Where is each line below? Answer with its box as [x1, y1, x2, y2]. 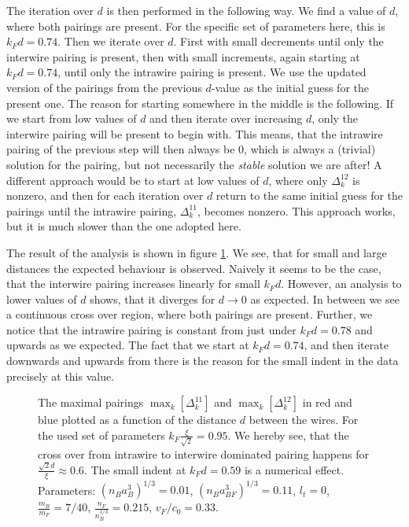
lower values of [6, 290, 77, 307]
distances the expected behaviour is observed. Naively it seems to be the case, [6, 260, 381, 276]
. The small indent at [83, 461, 186, 477]
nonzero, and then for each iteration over [6, 187, 204, 204]
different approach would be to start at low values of [6, 171, 260, 188]
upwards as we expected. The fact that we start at [6, 337, 249, 353]
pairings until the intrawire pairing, [6, 202, 177, 219]
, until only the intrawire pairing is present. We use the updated [57, 64, 367, 80]
